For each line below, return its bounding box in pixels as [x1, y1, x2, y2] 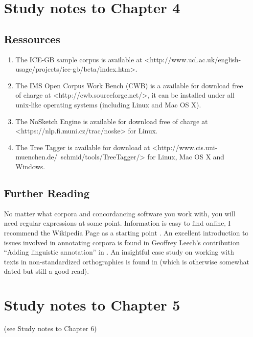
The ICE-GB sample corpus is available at [15, 54, 142, 64]
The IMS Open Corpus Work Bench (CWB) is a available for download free [15, 80, 243, 90]
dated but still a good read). [4, 266, 89, 276]
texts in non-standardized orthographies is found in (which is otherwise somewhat [4, 256, 250, 266]
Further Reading [4, 185, 90, 200]
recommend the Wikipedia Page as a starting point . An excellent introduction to [4, 227, 249, 237]
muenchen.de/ [15, 152, 58, 162]
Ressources [4, 31, 61, 46]
